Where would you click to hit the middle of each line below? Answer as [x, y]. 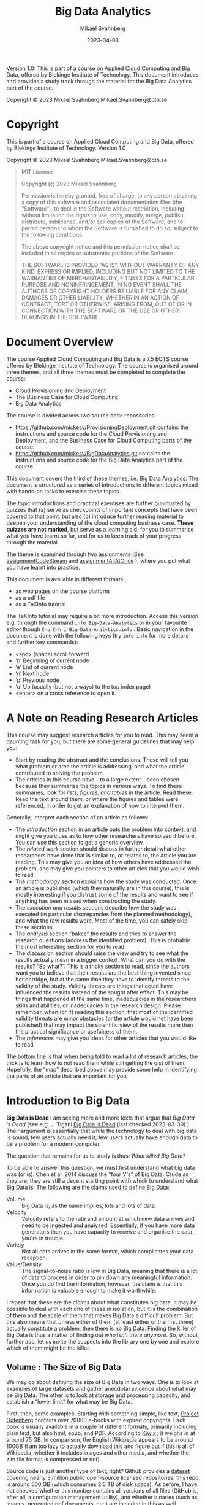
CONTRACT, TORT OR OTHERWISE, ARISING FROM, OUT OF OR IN [106, 304]
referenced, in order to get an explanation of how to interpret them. [100, 805]
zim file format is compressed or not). [54, 1459]
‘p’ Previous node [37, 680]
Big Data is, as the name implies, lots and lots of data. [89, 1205]
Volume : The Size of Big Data [64, 1367]
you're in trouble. [43, 1238]
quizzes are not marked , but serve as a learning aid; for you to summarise [100, 529]
